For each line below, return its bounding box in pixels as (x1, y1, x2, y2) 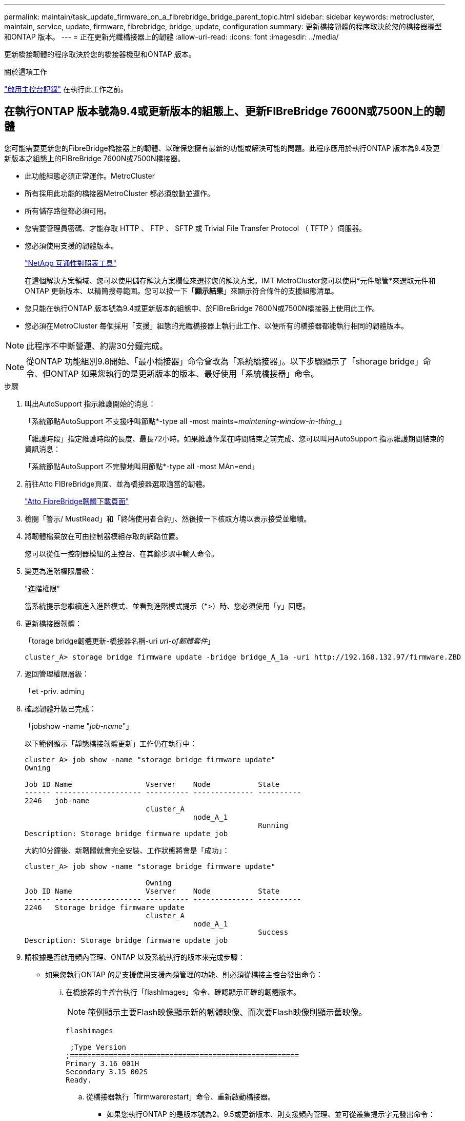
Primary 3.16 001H (66, 1059, 139, 1068)
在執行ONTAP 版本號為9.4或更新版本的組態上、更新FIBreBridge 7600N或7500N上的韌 (4, 105, 445, 118)
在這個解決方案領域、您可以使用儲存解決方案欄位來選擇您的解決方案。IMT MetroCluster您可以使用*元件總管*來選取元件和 (25, 276, 436, 285)
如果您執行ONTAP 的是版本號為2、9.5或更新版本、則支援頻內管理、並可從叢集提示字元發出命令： (107, 1109, 435, 1118)
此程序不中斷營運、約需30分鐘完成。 (26, 340, 168, 351)
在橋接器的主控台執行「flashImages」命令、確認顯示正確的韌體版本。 (66, 987, 301, 996)
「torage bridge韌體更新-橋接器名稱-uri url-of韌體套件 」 (25, 636, 215, 645)
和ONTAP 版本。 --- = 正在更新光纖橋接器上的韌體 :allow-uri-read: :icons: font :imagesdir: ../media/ (4, 32, 339, 41)
